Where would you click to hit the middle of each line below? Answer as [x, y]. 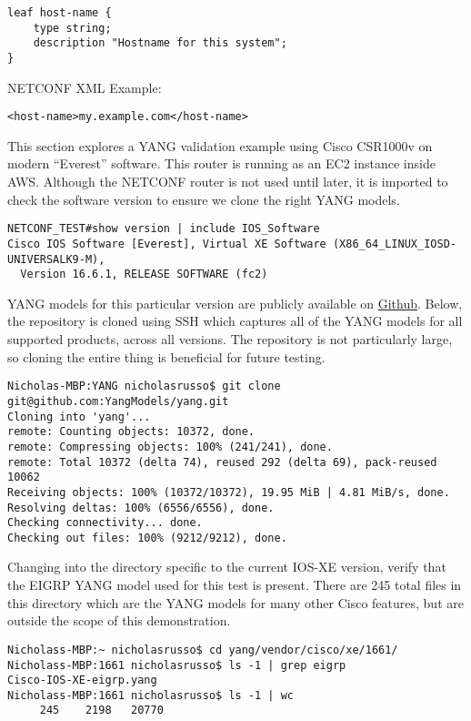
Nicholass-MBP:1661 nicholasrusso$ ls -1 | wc [150, 695]
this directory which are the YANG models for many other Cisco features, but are [235, 602]
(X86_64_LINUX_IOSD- [394, 244]
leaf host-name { [60, 13]
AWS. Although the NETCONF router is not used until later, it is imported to [228, 182]
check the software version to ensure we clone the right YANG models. [204, 199]
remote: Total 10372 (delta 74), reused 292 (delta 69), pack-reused [222, 462]
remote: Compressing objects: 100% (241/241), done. [170, 447]
